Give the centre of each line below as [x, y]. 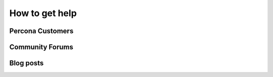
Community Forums [41, 47]
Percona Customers [41, 31]
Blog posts [27, 63]
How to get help [43, 13]
